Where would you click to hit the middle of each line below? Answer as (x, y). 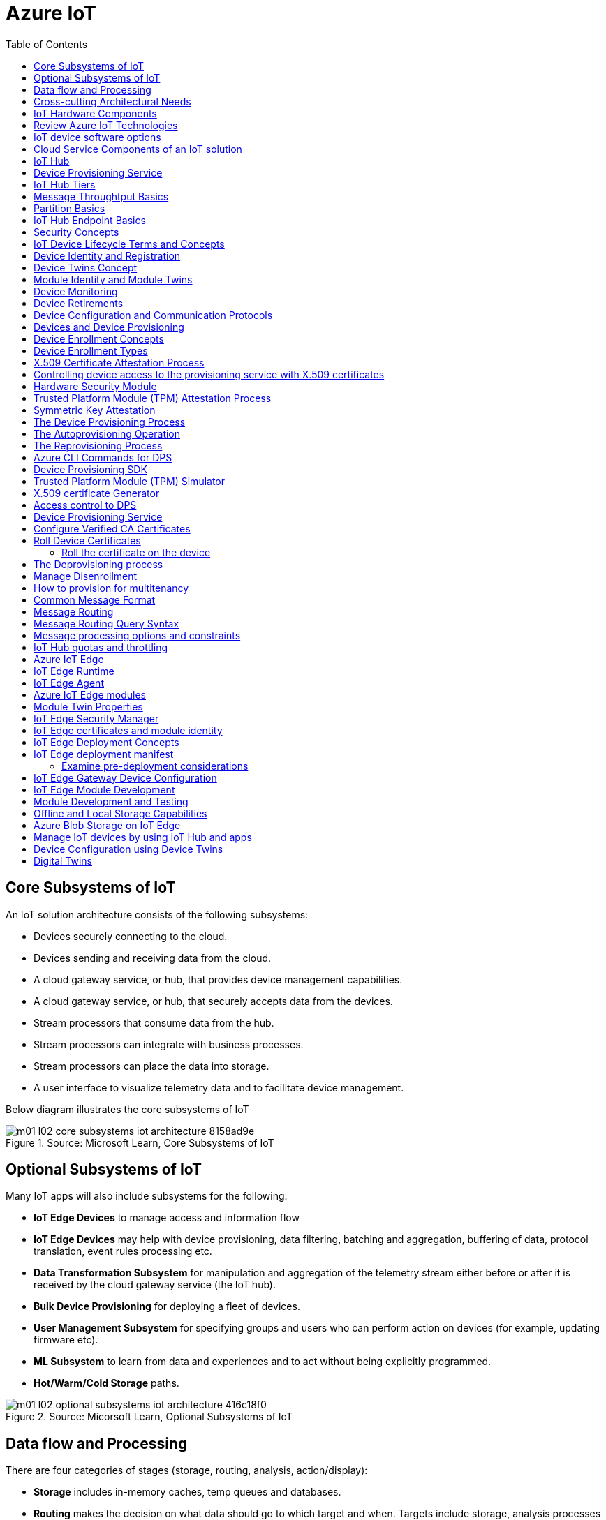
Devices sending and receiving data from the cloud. (153, 958)
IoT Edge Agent (69, 683)
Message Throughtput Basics (101, 196)
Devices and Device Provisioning (109, 327)
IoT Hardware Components (95, 113)
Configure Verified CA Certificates (112, 528)
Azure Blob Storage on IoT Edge (107, 825)
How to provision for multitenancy (111, 588)
